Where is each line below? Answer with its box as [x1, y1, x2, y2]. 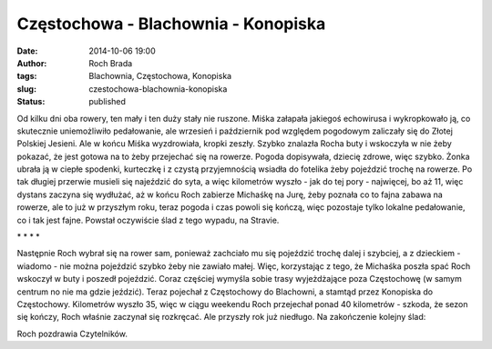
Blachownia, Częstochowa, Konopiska [88, 71, 232, 82]
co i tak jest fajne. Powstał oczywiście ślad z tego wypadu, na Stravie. [16, 214, 280, 225]
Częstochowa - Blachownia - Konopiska [16, 14, 326, 34]
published [88, 96, 127, 107]
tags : [16, 71, 37, 82]
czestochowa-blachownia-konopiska [88, 83, 228, 95]
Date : [16, 45, 38, 56]
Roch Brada [88, 57, 133, 68]
